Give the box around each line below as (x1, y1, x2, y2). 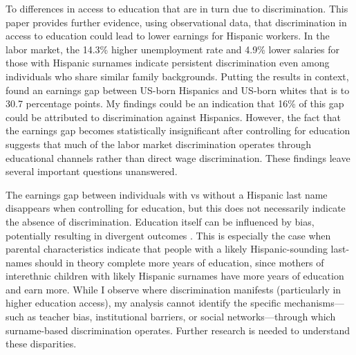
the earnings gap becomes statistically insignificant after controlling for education (6, 123, 350, 138)
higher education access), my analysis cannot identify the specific (6, 295, 281, 310)
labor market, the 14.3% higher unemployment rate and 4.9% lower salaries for (6, 42, 340, 56)
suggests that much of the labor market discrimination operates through (6, 136, 311, 151)
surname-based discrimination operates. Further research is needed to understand (6, 322, 350, 337)
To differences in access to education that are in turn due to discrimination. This (6, 1, 348, 15)
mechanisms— (283, 295, 344, 310)
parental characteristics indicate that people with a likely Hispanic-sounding (6, 242, 328, 256)
